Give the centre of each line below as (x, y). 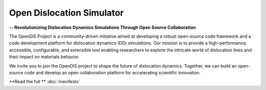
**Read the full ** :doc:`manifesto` (45, 82)
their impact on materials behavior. (44, 57)
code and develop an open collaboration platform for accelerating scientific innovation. (113, 72)
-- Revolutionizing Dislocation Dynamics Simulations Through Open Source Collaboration (102, 27)
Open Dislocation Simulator (66, 13)
